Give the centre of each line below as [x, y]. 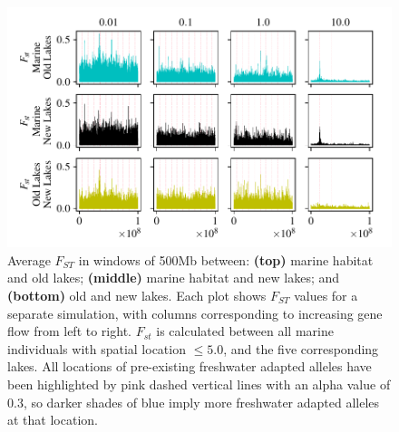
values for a [326, 296]
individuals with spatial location [97, 348]
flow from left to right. [69, 331]
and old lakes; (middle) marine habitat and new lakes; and [174, 278]
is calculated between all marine [245, 331]
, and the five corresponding [301, 348]
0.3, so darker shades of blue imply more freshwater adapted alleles [194, 402]
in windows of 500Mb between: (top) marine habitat [226, 259]
